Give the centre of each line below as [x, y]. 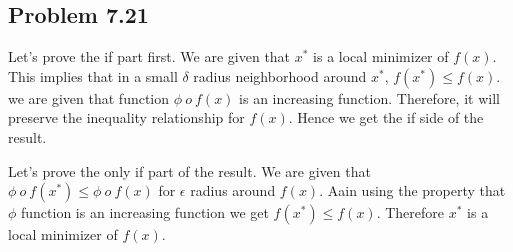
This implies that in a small [93, 75]
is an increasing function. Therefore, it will [369, 97]
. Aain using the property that [412, 190]
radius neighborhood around [280, 75]
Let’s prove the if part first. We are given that [149, 56]
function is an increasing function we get [145, 212]
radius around [233, 190]
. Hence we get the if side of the [386, 117]
